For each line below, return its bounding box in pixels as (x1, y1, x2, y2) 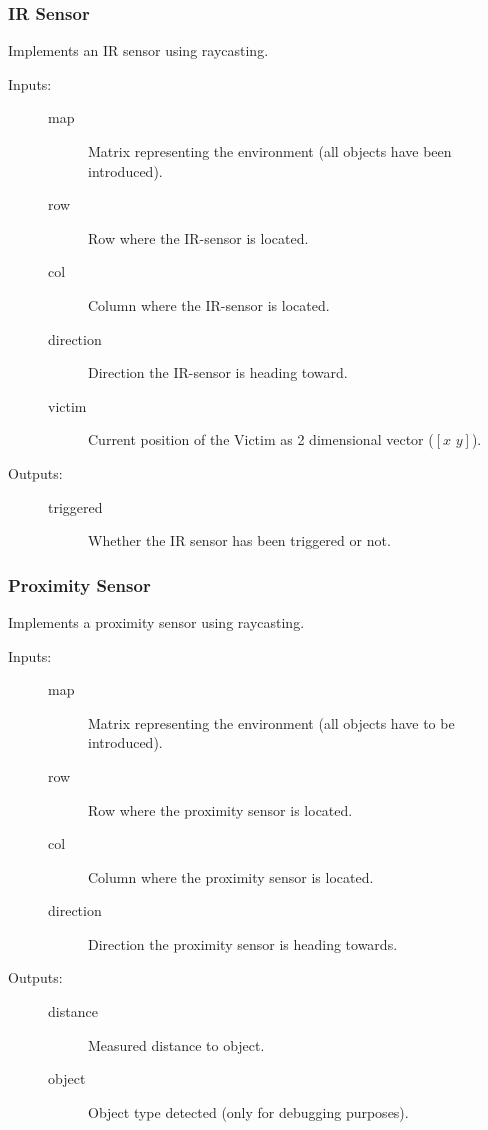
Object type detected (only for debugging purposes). (88, 1101, 409, 1122)
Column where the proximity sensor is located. (88, 866, 374, 887)
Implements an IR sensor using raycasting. (8, 40, 269, 61)
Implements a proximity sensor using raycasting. (8, 611, 305, 632)
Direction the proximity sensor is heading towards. (88, 933, 398, 954)
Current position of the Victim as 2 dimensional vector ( (88, 429, 434, 450)
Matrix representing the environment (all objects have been (88, 141, 452, 161)
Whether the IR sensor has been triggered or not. (88, 530, 391, 551)
